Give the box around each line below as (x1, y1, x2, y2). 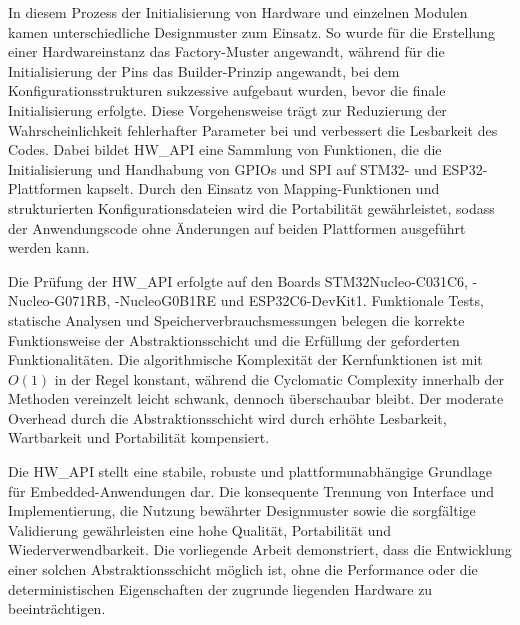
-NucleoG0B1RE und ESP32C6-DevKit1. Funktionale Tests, (115, 290, 484, 311)
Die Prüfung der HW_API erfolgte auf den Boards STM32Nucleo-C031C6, (8, 270, 468, 291)
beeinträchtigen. (8, 598, 106, 619)
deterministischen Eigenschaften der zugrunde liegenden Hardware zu (8, 578, 433, 599)
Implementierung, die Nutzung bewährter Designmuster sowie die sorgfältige (8, 500, 476, 521)
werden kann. (8, 237, 90, 258)
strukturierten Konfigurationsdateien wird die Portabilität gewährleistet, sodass (8, 197, 495, 218)
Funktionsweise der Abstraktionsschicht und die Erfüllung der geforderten (8, 329, 460, 350)
